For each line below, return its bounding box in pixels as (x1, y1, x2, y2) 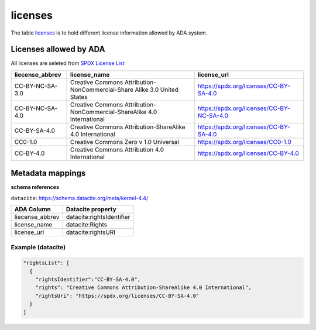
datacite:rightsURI (66, 228, 116, 236)
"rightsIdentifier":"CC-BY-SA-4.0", (35, 276, 140, 283)
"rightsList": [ (23, 260, 70, 266)
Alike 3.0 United (135, 85, 178, 94)
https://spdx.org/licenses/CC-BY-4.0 (197, 149, 300, 157)
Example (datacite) (11, 243, 66, 251)
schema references (11, 184, 60, 191)
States (70, 92, 88, 101)
